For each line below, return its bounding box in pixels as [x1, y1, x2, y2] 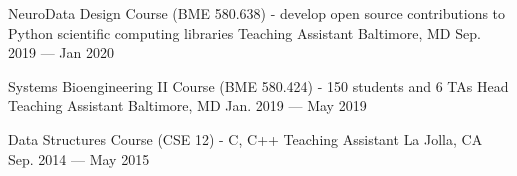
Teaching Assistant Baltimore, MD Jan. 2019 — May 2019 [8, 95, 367, 116]
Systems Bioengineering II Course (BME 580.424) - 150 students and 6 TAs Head [8, 75, 509, 96]
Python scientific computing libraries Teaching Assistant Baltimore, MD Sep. [8, 22, 481, 43]
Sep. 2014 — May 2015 [8, 148, 150, 169]
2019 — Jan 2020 [8, 42, 114, 63]
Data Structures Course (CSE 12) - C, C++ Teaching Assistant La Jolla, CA [8, 128, 483, 149]
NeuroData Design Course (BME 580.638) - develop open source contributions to [8, 3, 506, 23]
